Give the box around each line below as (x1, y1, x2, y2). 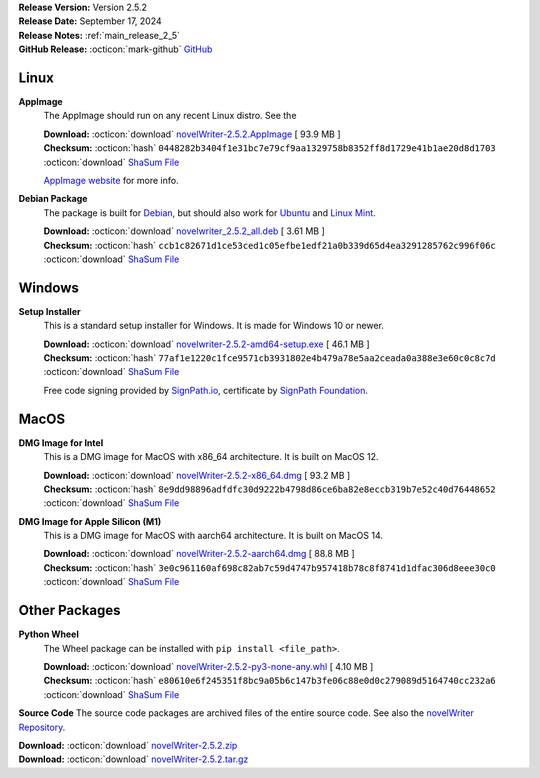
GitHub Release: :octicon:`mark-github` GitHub (18, 43, 213, 55)
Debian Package (18, 193, 88, 205)
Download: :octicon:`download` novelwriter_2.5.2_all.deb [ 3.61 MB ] (43, 225, 325, 237)
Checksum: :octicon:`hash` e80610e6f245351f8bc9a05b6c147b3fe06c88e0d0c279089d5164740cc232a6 (43, 675, 497, 687)
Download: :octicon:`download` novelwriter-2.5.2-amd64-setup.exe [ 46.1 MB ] (43, 338, 370, 350)
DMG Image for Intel (18, 436, 104, 449)
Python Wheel (18, 628, 79, 640)
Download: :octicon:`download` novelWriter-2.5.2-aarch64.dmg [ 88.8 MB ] (43, 548, 355, 560)
